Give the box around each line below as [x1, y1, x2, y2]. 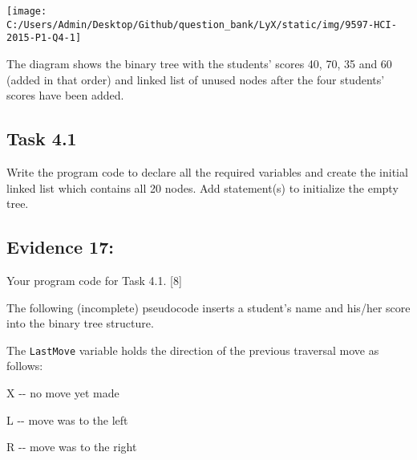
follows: [6, 357, 43, 374]
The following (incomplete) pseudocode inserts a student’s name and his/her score [6, 299, 411, 315]
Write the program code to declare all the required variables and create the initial [6, 163, 408, 180]
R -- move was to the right [6, 438, 137, 455]
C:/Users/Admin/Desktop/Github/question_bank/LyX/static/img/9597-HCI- [6, 18, 397, 31]
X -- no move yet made [6, 384, 119, 401]
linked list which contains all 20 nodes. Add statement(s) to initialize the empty [6, 179, 399, 196]
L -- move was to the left [6, 411, 128, 428]
